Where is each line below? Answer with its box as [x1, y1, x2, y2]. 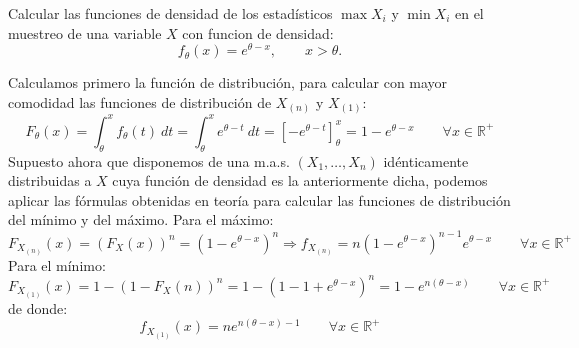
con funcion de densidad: [182, 22, 334, 43]
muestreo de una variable [8, 22, 162, 43]
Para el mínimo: [8, 254, 106, 275]
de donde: [8, 297, 68, 318]
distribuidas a [8, 170, 92, 191]
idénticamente [383, 150, 469, 171]
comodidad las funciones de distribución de [8, 91, 272, 112]
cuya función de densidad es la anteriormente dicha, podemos [112, 170, 488, 191]
